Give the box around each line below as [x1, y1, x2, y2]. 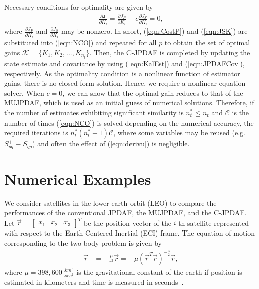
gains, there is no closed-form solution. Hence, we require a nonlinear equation [4, 78, 246, 88]
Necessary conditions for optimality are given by [4, 2, 153, 12]
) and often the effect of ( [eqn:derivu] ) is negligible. [32, 138, 190, 149]
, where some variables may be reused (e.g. [113, 127, 245, 138]
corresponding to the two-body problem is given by [4, 237, 162, 248]
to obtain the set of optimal [164, 37, 250, 48]
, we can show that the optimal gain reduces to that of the [62, 87, 243, 98]
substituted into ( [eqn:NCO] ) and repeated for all [4, 37, 157, 48]
